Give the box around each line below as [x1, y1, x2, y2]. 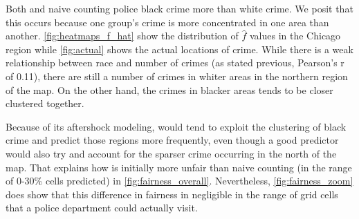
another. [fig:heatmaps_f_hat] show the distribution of [6, 28, 239, 43]
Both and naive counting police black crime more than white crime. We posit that [6, 1, 353, 15]
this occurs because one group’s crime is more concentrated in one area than [6, 15, 329, 29]
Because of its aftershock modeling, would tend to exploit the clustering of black [6, 119, 347, 133]
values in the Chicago [249, 28, 341, 43]
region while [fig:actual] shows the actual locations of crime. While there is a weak [6, 41, 353, 56]
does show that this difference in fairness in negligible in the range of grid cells [6, 187, 338, 201]
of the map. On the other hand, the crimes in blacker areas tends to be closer [6, 82, 333, 97]
